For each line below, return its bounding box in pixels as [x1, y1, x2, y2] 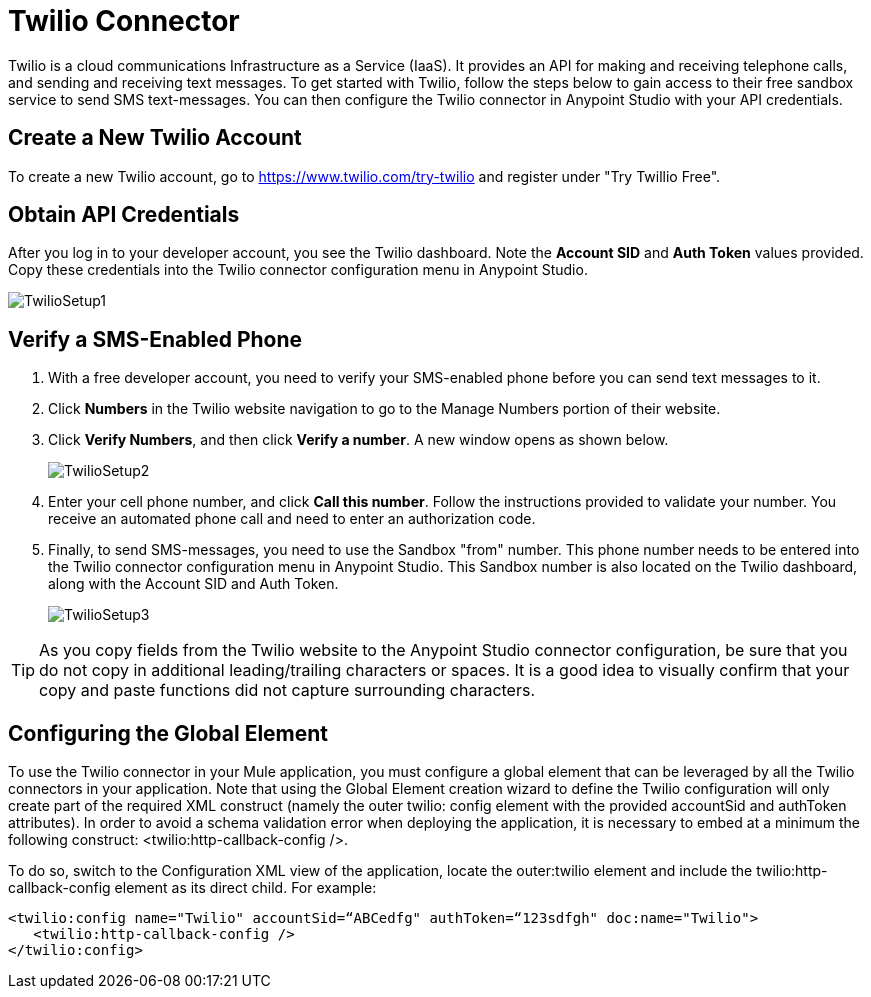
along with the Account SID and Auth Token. [48, 575, 339, 593]
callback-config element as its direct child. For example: [8, 879, 377, 897]
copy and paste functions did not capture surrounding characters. [39, 680, 536, 701]
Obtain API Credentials [8, 202, 240, 228]
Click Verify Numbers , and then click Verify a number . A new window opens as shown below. [48, 431, 669, 449]
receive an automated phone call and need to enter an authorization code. [48, 510, 536, 528]
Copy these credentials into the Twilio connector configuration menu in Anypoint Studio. [8, 261, 588, 279]
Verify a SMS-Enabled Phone [8, 326, 303, 352]
